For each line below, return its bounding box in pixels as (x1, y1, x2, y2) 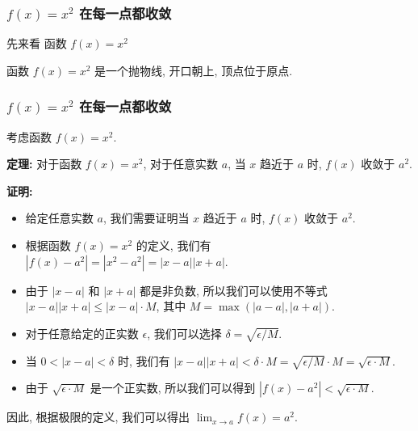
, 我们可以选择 (147, 324, 222, 341)
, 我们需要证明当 (102, 209, 190, 226)
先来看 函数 (6, 35, 67, 52)
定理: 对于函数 (6, 155, 82, 172)
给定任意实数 (25, 209, 94, 226)
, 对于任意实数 (143, 155, 219, 172)
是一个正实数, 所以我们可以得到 (90, 379, 256, 396)
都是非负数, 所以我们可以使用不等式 (140, 281, 328, 298)
